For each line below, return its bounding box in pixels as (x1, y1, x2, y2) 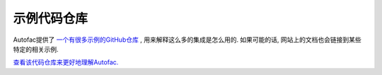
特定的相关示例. (13, 45, 59, 53)
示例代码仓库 (13, 11, 88, 26)
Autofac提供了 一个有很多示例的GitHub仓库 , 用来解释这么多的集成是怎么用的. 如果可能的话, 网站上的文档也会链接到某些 (13, 35, 362, 44)
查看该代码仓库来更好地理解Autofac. (13, 58, 119, 67)
